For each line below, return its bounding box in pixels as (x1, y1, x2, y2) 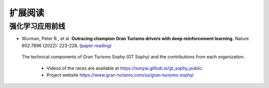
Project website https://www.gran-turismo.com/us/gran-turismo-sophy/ (46, 72, 194, 78)
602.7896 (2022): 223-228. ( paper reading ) (21, 43, 112, 48)
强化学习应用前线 (9, 22, 66, 31)
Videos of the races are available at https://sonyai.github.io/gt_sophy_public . (46, 65, 204, 71)
